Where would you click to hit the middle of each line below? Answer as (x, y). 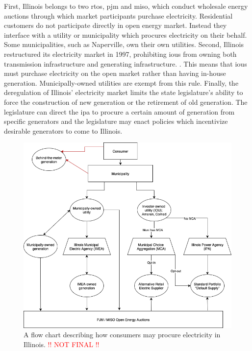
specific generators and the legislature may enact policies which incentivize (116, 121)
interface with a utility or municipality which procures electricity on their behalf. (126, 35)
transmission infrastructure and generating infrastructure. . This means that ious (126, 63)
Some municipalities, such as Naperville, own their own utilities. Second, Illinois (124, 44)
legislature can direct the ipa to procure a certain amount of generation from (119, 111)
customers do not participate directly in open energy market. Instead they (115, 25)
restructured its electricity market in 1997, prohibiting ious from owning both (120, 54)
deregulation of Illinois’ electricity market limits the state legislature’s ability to (124, 92)
